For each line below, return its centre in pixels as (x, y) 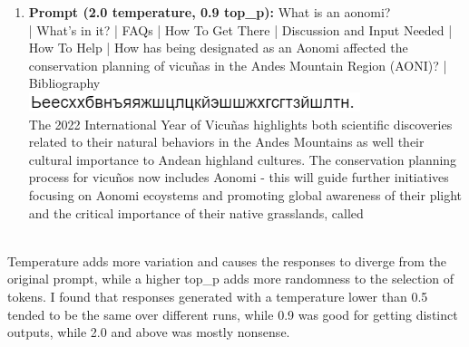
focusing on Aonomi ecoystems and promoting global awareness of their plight (245, 194)
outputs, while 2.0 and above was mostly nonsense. (149, 332)
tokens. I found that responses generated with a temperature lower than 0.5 (218, 296)
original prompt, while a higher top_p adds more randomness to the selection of (231, 279)
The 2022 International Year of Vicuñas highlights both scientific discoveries (240, 124)
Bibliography (64, 83)
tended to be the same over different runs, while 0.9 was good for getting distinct (233, 314)
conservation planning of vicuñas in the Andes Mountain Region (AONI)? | (238, 65)
